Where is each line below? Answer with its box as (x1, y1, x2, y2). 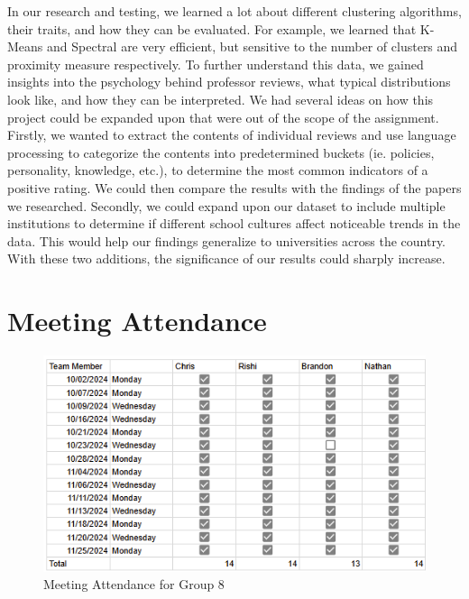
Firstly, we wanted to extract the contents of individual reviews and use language (7, 125, 456, 144)
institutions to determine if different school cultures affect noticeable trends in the (7, 214, 461, 233)
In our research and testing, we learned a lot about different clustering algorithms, (7, 2, 462, 20)
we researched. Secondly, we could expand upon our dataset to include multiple (7, 196, 446, 215)
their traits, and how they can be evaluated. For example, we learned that (7, 19, 417, 38)
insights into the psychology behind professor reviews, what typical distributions (7, 72, 451, 91)
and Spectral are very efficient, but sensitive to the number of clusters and (47, 37, 458, 56)
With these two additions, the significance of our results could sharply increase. (7, 249, 446, 268)
